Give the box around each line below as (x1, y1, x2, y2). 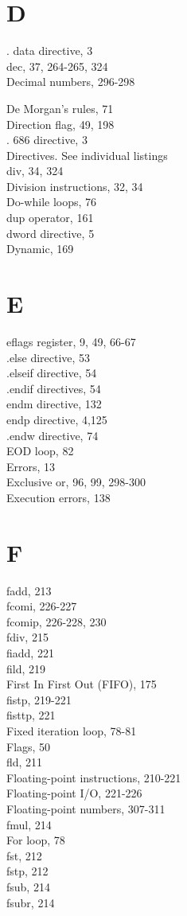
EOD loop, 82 (6, 442, 74, 459)
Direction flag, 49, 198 (6, 115, 115, 132)
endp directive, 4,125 (6, 411, 107, 427)
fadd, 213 (6, 582, 52, 598)
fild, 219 (6, 660, 46, 676)
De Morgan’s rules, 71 (6, 99, 114, 116)
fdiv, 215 (6, 629, 49, 645)
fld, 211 (6, 754, 43, 770)
